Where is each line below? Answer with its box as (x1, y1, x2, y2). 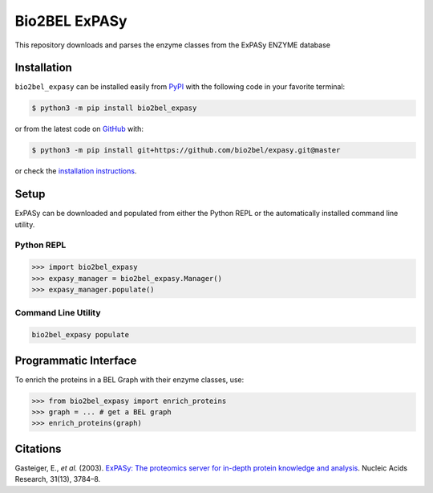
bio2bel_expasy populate (31, 330, 130, 340)
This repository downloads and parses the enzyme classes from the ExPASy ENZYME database (14, 40, 330, 50)
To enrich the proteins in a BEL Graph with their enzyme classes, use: (14, 374, 245, 385)
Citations (14, 442, 62, 455)
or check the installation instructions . (14, 166, 137, 176)
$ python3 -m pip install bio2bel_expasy (31, 104, 197, 112)
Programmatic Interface (14, 353, 137, 367)
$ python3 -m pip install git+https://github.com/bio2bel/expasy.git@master (31, 145, 341, 155)
